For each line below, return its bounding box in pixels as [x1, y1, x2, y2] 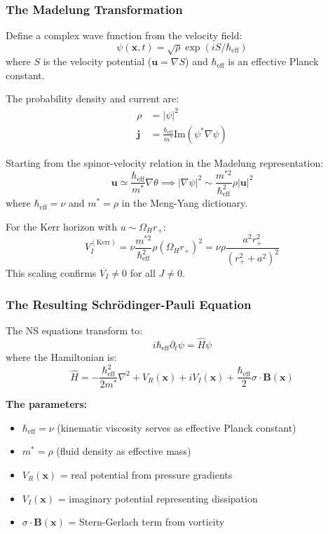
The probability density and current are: [6, 91, 179, 106]
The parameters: [6, 397, 88, 411]
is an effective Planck [228, 54, 319, 69]
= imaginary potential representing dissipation [57, 491, 258, 505]
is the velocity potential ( [43, 54, 152, 69]
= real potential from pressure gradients [60, 467, 233, 481]
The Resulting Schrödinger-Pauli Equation [6, 295, 252, 313]
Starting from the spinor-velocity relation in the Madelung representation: [6, 155, 324, 170]
